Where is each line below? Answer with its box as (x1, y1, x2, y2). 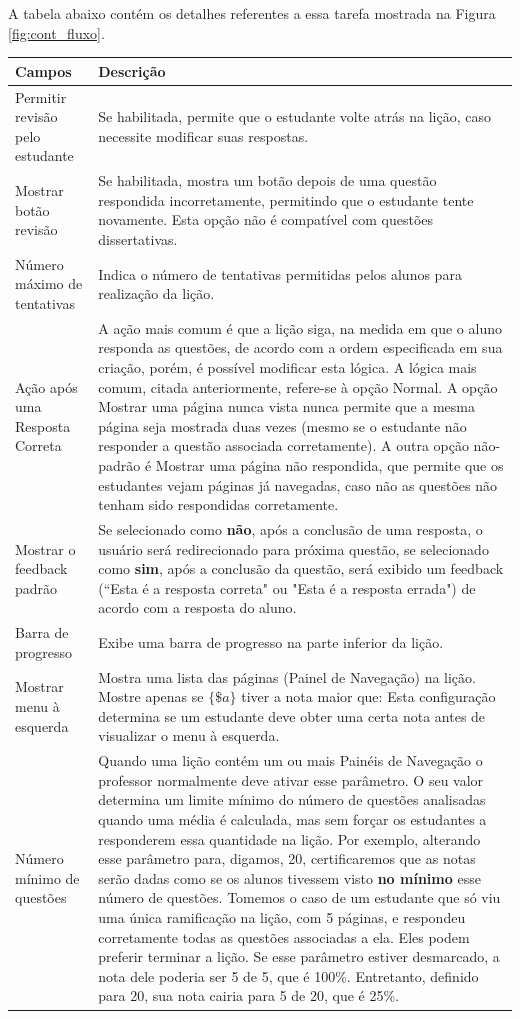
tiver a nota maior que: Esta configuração (241, 686, 496, 707)
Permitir (15, 86, 67, 107)
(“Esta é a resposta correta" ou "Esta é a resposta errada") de (98, 577, 476, 598)
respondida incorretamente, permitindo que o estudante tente (98, 189, 474, 210)
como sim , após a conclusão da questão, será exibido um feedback (98, 558, 504, 579)
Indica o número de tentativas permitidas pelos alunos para (98, 263, 462, 284)
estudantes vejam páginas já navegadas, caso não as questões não (98, 474, 498, 495)
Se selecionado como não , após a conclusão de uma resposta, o (98, 519, 483, 539)
